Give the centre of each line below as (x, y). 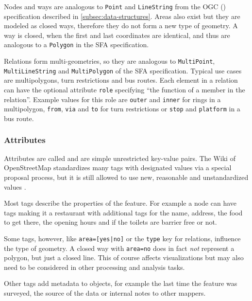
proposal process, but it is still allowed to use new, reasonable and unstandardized (126, 177)
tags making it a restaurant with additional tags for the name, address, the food (123, 212)
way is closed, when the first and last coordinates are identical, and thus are (117, 35)
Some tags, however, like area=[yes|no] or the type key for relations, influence (122, 238)
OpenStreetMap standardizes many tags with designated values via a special (118, 168)
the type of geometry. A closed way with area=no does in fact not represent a (119, 248)
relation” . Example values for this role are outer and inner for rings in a (112, 99)
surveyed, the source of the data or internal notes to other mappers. (105, 293)
